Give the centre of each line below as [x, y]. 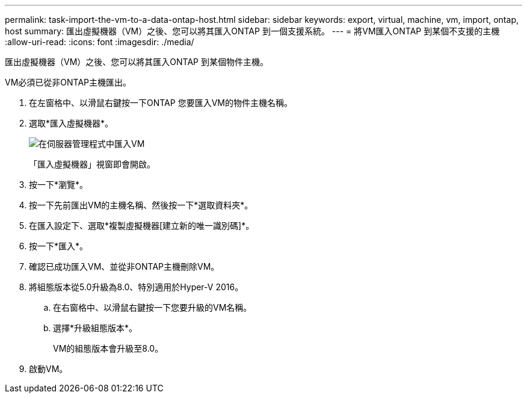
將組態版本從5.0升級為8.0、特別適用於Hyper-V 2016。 [136, 287]
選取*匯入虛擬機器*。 [71, 123]
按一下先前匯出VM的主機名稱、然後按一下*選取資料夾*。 [141, 205]
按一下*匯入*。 [59, 246]
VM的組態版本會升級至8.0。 [108, 348]
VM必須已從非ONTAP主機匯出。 [68, 82]
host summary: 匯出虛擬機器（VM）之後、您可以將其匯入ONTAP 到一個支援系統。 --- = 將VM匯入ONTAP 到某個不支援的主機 [252, 31]
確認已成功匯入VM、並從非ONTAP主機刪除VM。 [124, 266]
